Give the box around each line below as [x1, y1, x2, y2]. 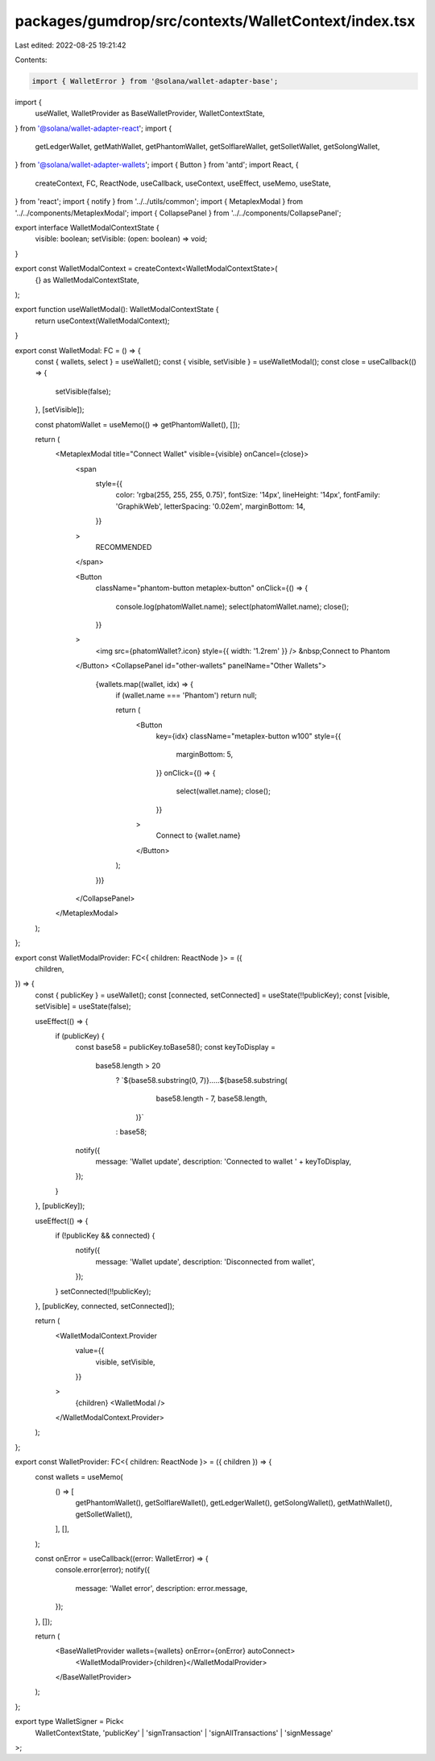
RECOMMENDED [95, 543, 152, 552]
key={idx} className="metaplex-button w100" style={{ [155, 731, 342, 741]
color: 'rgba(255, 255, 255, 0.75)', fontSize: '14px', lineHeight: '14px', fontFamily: [115, 490, 380, 500]
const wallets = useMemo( [35, 1472, 124, 1481]
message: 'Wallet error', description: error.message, [75, 1583, 248, 1592]
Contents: [14, 55, 48, 65]
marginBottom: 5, [176, 750, 234, 760]
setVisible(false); [55, 386, 111, 396]
